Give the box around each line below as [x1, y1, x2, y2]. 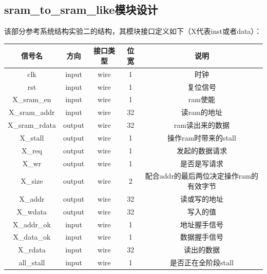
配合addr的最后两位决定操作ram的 [145, 170, 259, 181]
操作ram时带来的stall [167, 132, 236, 143]
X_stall [20, 132, 44, 143]
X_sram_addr [9, 107, 55, 118]
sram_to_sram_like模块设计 [4, 2, 158, 17]
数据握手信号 [180, 231, 223, 242]
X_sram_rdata [8, 120, 56, 130]
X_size [21, 175, 43, 186]
